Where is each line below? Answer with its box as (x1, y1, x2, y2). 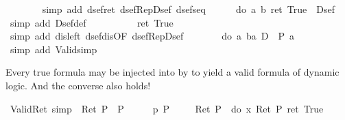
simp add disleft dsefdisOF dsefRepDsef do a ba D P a (10, 29, 295, 43)
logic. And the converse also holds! (5, 78, 151, 92)
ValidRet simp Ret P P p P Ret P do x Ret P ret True (10, 101, 324, 115)
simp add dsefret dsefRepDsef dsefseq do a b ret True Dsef (42, 2, 335, 16)
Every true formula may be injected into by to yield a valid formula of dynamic (5, 65, 340, 79)
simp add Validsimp (10, 42, 97, 56)
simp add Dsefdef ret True (10, 15, 174, 29)
